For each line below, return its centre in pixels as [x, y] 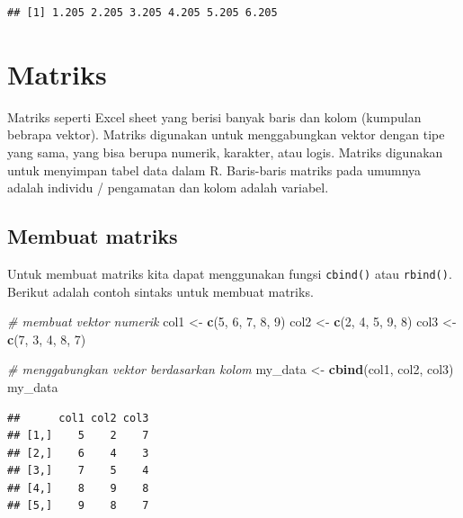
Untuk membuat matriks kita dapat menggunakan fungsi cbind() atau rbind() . [230, 273]
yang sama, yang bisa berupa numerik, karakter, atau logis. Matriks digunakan [225, 152]
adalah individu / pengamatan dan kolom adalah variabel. [168, 188]
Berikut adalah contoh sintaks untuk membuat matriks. [160, 291]
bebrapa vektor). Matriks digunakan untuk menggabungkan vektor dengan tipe [226, 134]
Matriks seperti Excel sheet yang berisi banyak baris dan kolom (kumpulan [214, 116]
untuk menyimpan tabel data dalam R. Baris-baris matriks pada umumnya [214, 170]
